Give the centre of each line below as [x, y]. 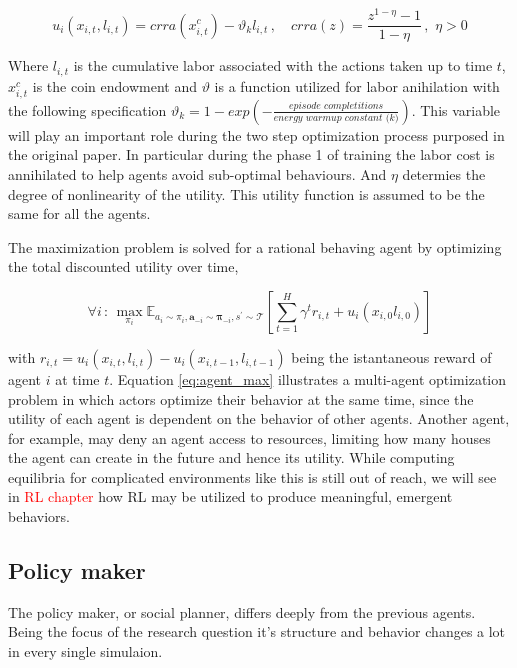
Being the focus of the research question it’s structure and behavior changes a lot [257, 631]
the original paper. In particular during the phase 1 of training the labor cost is [251, 154]
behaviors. [39, 516]
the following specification [87, 109]
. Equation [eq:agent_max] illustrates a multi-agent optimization [307, 378]
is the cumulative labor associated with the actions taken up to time [283, 65]
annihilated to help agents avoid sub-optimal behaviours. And [197, 173]
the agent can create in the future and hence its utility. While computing [231, 457]
